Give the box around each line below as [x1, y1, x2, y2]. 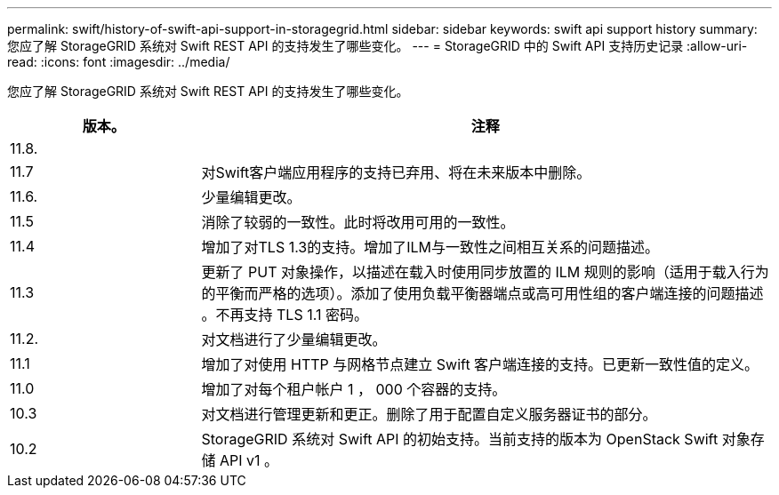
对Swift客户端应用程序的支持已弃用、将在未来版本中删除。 [201, 164, 591, 181]
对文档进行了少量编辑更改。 [201, 331, 387, 348]
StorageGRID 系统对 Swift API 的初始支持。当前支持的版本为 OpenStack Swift [201, 430, 719, 448]
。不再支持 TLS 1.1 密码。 [201, 306, 368, 323]
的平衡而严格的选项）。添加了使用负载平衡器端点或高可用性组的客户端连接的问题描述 [201, 284, 764, 302]
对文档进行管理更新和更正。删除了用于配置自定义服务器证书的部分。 [201, 405, 657, 423]
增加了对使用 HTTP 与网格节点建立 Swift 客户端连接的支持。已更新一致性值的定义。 [201, 355, 759, 373]
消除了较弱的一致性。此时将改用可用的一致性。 [201, 213, 515, 231]
